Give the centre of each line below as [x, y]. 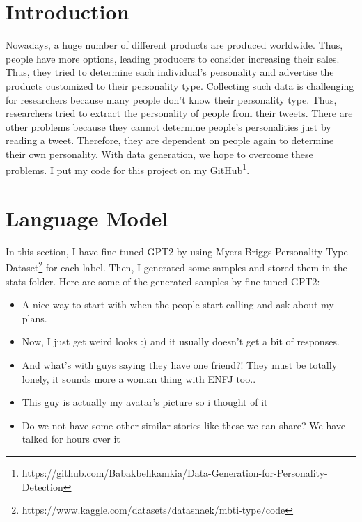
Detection [42, 486]
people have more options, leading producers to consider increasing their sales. [173, 58]
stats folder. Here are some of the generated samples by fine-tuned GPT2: [163, 281]
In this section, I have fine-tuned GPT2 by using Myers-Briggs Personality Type [177, 251]
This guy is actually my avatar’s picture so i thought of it [145, 402]
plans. [34, 318]
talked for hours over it [71, 439]
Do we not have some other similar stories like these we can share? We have [184, 425]
